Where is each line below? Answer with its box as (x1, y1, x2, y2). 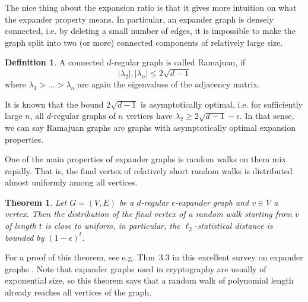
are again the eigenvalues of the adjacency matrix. (77, 78, 260, 90)
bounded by (5, 231, 45, 243)
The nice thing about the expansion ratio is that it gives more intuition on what (5, 1, 297, 13)
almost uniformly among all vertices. (5, 176, 138, 188)
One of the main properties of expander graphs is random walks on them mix (5, 153, 286, 165)
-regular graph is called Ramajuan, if (111, 56, 246, 68)
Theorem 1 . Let (5, 196, 67, 208)
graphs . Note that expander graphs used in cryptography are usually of (5, 262, 266, 275)
